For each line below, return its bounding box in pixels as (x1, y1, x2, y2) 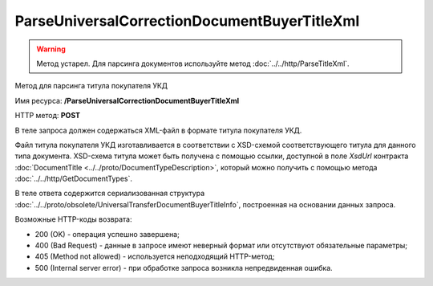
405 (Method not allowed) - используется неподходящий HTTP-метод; (34, 251, 275, 261)
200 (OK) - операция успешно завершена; (34, 229, 180, 239)
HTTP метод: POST (14, 111, 80, 121)
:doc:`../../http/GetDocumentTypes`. (14, 174, 132, 184)
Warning (36, 44, 66, 54)
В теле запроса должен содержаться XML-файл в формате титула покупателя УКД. (14, 125, 302, 135)
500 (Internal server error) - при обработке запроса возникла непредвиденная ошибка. (34, 263, 333, 272)
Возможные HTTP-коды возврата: (14, 214, 132, 224)
